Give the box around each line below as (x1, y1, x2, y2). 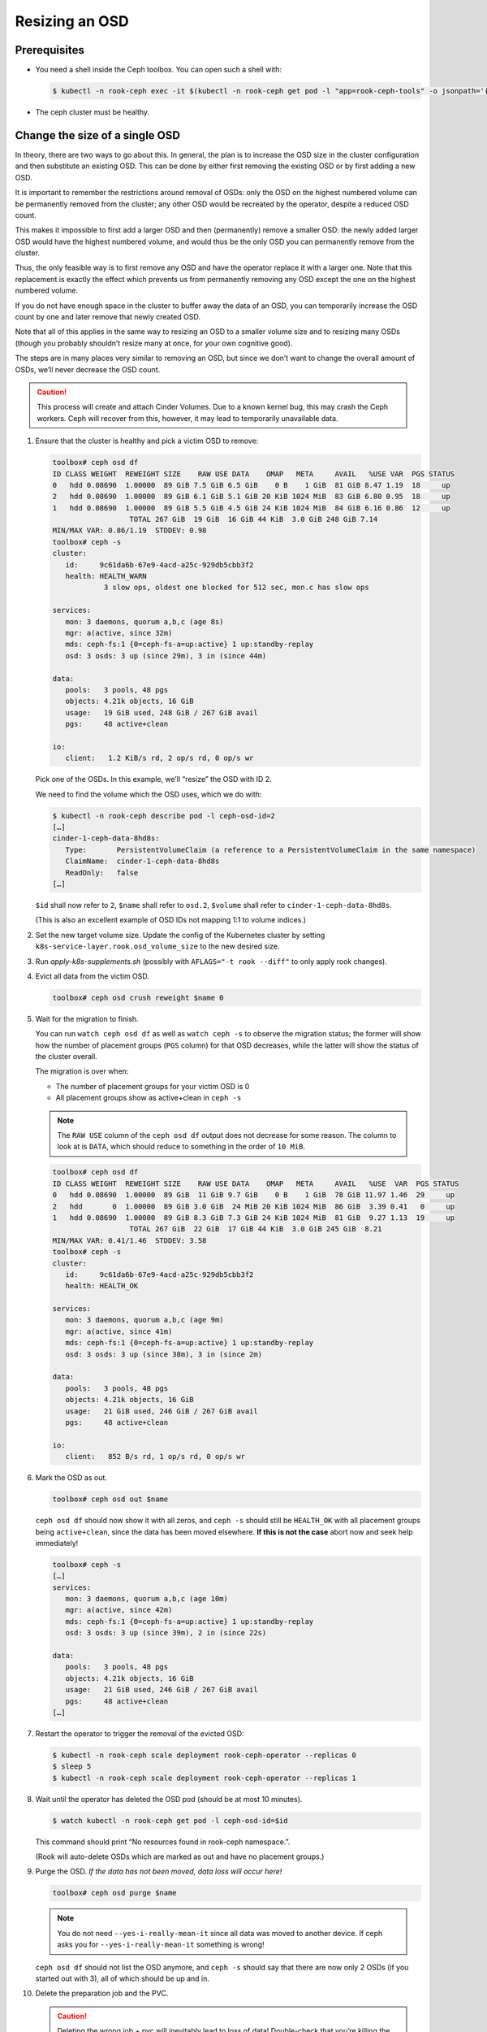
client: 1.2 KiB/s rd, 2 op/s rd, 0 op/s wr (65, 753, 254, 763)
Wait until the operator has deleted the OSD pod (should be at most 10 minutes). (35, 1794, 303, 1804)
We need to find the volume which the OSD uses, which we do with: (35, 789, 262, 799)
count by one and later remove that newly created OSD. (15, 312, 200, 322)
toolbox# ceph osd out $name (52, 1495, 169, 1504)
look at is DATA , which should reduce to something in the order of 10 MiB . (57, 1142, 306, 1152)
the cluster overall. (35, 1052, 97, 1062)
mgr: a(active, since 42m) (65, 1605, 173, 1615)
